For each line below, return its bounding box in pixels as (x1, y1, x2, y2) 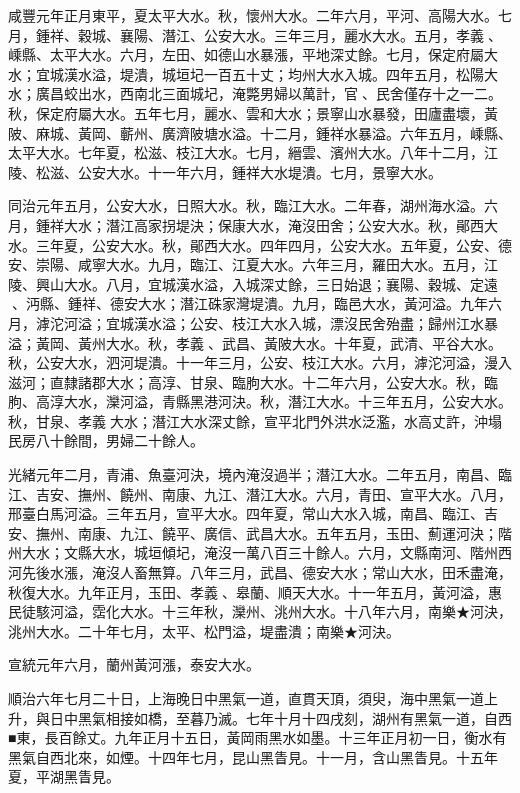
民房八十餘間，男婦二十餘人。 (8, 430, 204, 451)
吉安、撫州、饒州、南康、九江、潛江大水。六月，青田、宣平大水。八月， (35, 483, 512, 504)
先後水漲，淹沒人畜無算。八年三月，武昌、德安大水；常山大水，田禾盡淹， (21, 562, 512, 583)
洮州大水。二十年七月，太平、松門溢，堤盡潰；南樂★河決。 (8, 620, 400, 641)
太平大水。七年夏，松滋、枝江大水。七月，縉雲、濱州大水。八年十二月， (8, 142, 484, 163)
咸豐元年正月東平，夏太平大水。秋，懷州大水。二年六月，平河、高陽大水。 (8, 5, 498, 25)
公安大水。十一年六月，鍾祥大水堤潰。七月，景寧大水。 (77, 161, 442, 182)
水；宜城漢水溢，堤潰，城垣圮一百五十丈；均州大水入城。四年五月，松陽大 (8, 63, 498, 84)
